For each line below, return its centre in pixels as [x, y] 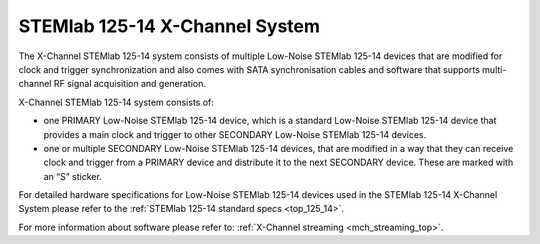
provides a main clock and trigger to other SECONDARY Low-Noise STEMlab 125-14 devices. [235, 134]
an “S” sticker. [72, 176]
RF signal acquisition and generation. [130, 84]
